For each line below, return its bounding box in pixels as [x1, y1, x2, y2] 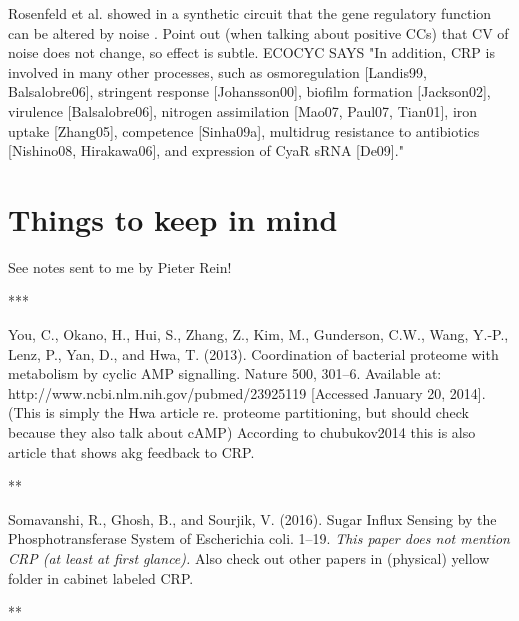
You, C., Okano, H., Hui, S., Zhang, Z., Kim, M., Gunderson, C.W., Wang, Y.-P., [8, 324, 509, 345]
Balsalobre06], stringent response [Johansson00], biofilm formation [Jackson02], [8, 81, 491, 102]
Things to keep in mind [8, 198, 338, 239]
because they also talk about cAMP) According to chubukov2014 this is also [8, 422, 476, 443]
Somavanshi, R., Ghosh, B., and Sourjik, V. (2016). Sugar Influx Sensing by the [8, 508, 497, 529]
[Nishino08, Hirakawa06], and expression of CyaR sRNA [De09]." [8, 140, 404, 161]
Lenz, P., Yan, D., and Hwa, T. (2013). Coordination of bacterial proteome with [8, 343, 499, 364]
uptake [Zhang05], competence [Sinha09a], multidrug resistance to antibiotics [8, 120, 480, 141]
